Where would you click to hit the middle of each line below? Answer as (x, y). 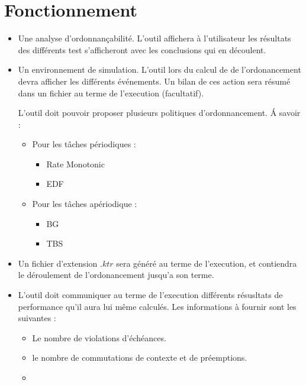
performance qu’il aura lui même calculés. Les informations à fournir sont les (157, 306)
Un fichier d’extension (58, 263)
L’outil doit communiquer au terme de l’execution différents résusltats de (150, 295)
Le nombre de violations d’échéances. (99, 337)
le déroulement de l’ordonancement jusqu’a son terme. (116, 275)
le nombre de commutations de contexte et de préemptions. (140, 357)
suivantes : (37, 318)
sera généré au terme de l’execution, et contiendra (207, 263)
